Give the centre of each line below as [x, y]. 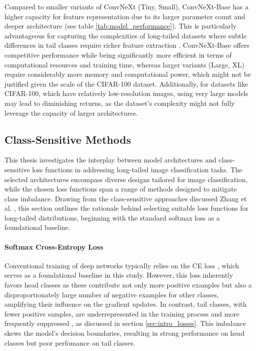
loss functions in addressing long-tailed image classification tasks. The [137, 169]
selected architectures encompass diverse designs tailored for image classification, [126, 179]
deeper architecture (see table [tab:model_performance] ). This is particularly [121, 26]
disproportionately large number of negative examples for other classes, [112, 294]
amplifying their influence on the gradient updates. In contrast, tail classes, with [126, 304]
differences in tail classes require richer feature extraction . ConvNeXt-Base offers [127, 45]
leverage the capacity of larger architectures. [71, 112]
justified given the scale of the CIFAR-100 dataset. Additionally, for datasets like [126, 83]
